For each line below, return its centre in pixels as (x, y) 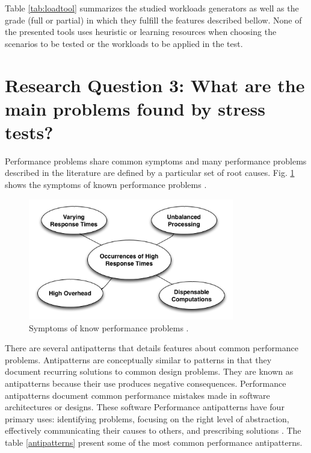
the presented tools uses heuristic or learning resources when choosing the (141, 32)
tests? (29, 132)
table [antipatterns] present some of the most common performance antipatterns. (154, 442)
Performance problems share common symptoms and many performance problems (156, 161)
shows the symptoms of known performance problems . (106, 185)
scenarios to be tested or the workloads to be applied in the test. (124, 43)
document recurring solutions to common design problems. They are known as (149, 371)
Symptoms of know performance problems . (109, 327)
